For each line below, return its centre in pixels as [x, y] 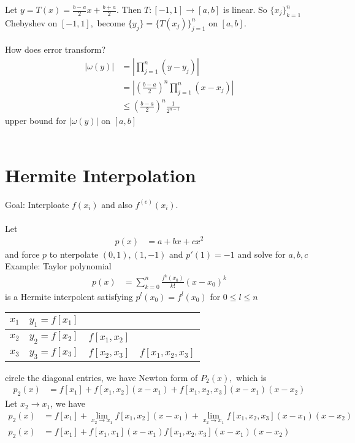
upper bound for [36, 121]
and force [22, 254]
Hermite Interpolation [101, 175]
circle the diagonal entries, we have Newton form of [101, 377]
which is [251, 377]
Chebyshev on [31, 22]
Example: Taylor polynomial [58, 266]
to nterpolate [74, 254]
